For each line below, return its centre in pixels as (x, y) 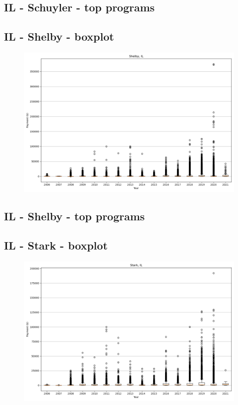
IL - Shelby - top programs (74, 216)
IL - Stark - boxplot (56, 245)
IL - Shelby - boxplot (59, 36)
